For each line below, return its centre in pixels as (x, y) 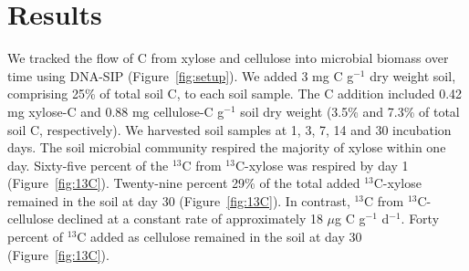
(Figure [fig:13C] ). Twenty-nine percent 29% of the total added (184, 183)
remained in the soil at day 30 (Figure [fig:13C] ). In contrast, (179, 200)
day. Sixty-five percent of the (88, 165)
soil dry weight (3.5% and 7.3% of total (350, 111)
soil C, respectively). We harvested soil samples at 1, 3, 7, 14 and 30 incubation (229, 129)
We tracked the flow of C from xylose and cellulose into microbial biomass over (228, 58)
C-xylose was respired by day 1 (322, 165)
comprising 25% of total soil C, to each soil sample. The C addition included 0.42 (235, 94)
